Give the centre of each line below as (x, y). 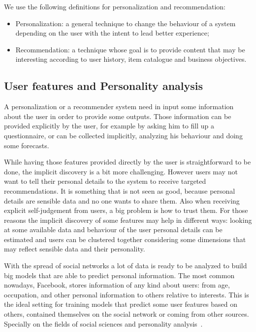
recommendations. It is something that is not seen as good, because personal (120, 190)
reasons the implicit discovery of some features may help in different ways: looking (128, 220)
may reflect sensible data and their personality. (75, 249)
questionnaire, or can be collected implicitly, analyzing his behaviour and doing (123, 135)
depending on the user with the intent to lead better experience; (112, 33)
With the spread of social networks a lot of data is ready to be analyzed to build (126, 266)
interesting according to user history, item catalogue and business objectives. (131, 59)
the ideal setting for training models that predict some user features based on (121, 304)
